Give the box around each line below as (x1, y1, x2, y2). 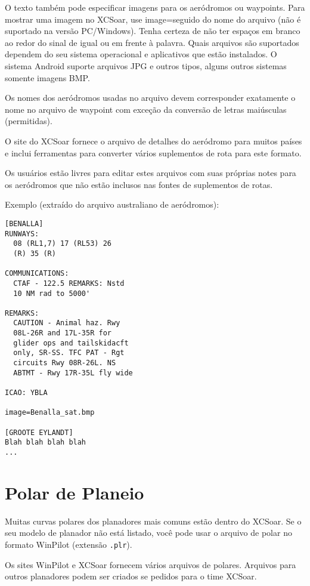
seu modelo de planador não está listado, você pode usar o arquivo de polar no (5, 526, 292, 539)
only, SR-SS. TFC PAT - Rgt (13, 348, 125, 357)
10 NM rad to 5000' (13, 289, 91, 298)
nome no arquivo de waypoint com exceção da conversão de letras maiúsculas (5, 103, 287, 115)
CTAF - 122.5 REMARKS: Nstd (13, 279, 125, 288)
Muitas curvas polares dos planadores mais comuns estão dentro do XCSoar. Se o (5, 514, 302, 527)
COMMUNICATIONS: (5, 269, 69, 278)
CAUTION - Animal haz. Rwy (13, 319, 120, 328)
